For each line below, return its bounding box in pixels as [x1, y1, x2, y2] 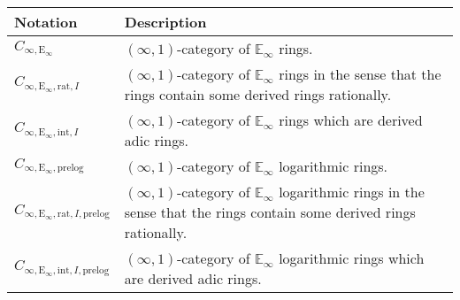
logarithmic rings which [279, 248, 425, 268]
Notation [14, 12, 78, 32]
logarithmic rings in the [279, 181, 425, 202]
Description [124, 12, 207, 32]
